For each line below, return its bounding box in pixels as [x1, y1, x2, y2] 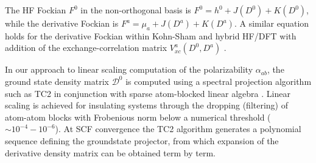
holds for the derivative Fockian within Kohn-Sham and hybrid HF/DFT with [5, 29, 297, 42]
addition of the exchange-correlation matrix [5, 41, 167, 54]
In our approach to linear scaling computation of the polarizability [5, 63, 253, 76]
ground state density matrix [5, 75, 109, 87]
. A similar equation [234, 17, 309, 29]
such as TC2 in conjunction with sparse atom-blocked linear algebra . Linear [5, 87, 290, 99]
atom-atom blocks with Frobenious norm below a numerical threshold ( [5, 110, 271, 123]
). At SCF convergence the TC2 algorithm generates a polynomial [55, 122, 301, 135]
